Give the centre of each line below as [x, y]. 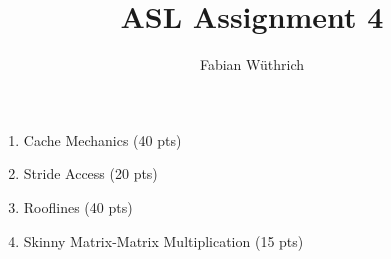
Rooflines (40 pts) [78, 206]
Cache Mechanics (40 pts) [102, 139]
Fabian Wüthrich [252, 64]
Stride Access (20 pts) [90, 173]
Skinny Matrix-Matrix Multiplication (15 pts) [163, 240]
